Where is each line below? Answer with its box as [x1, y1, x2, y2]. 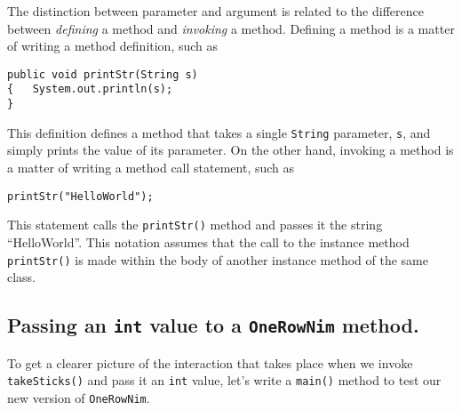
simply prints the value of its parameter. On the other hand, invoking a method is [7, 141, 454, 159]
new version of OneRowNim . [7, 388, 150, 406]
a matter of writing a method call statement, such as [7, 158, 295, 176]
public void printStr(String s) [7, 68, 198, 81]
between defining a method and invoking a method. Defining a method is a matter [7, 19, 455, 37]
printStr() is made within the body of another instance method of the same [7, 250, 428, 269]
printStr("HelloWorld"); [7, 189, 154, 203]
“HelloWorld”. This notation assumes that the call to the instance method [7, 232, 410, 251]
